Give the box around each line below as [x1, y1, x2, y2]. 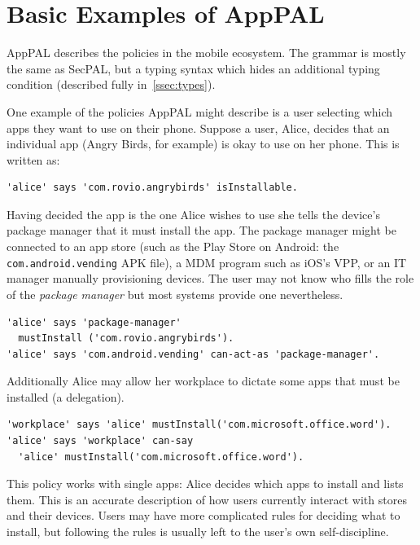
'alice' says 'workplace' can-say [7, 435, 194, 447]
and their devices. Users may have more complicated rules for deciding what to [7, 507, 400, 524]
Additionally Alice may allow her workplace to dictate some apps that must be [7, 372, 400, 389]
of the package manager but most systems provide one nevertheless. [7, 285, 343, 302]
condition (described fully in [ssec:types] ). [7, 76, 216, 93]
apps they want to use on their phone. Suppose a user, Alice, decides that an [7, 119, 390, 136]
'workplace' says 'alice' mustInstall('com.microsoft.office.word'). [7, 419, 392, 431]
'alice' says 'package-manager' [7, 316, 182, 328]
